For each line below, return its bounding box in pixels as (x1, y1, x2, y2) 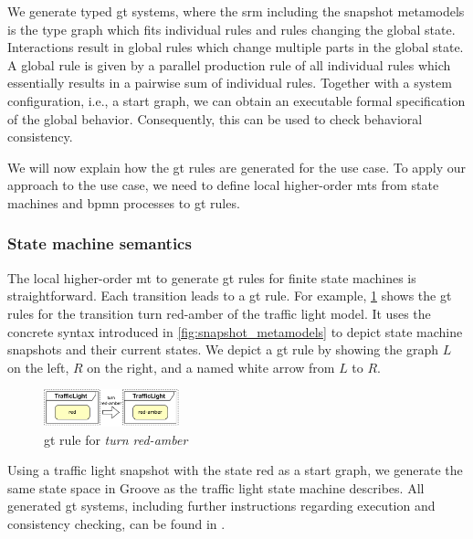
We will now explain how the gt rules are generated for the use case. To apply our (7, 157, 467, 176)
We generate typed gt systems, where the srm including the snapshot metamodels (7, 2, 465, 20)
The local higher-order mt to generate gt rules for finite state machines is (7, 268, 416, 287)
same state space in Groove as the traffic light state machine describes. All (7, 478, 425, 497)
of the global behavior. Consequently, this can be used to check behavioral (7, 109, 423, 128)
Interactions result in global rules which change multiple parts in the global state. (7, 37, 464, 57)
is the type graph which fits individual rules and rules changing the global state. (7, 19, 456, 38)
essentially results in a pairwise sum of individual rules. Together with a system (7, 73, 452, 92)
